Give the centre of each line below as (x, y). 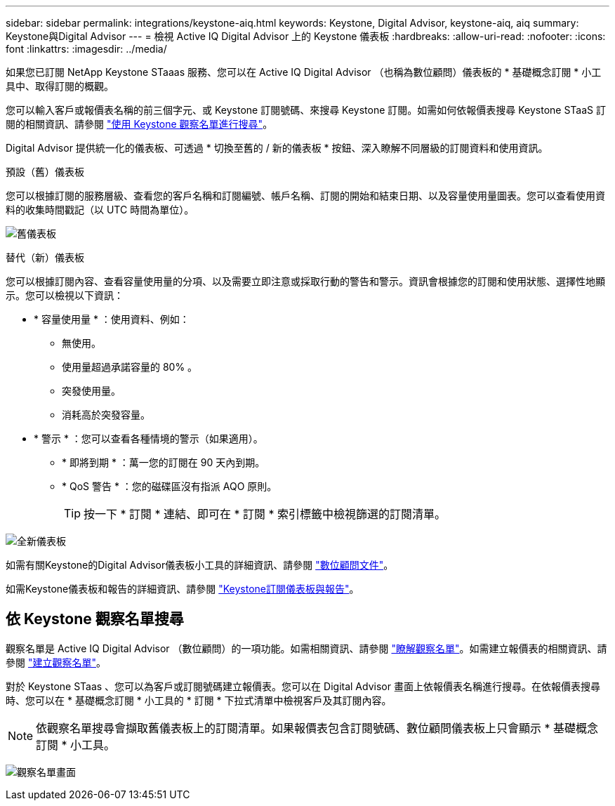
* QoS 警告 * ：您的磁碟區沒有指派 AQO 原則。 (170, 486)
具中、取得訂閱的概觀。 (60, 86)
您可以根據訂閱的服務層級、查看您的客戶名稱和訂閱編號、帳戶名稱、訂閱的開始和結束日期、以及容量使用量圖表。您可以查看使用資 (305, 196)
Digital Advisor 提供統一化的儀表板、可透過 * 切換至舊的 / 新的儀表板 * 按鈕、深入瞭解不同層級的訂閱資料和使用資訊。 (277, 148)
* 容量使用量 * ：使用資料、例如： (112, 319)
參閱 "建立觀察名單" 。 (56, 662)
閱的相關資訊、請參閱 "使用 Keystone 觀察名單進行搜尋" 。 (139, 124)
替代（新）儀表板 (45, 257)
